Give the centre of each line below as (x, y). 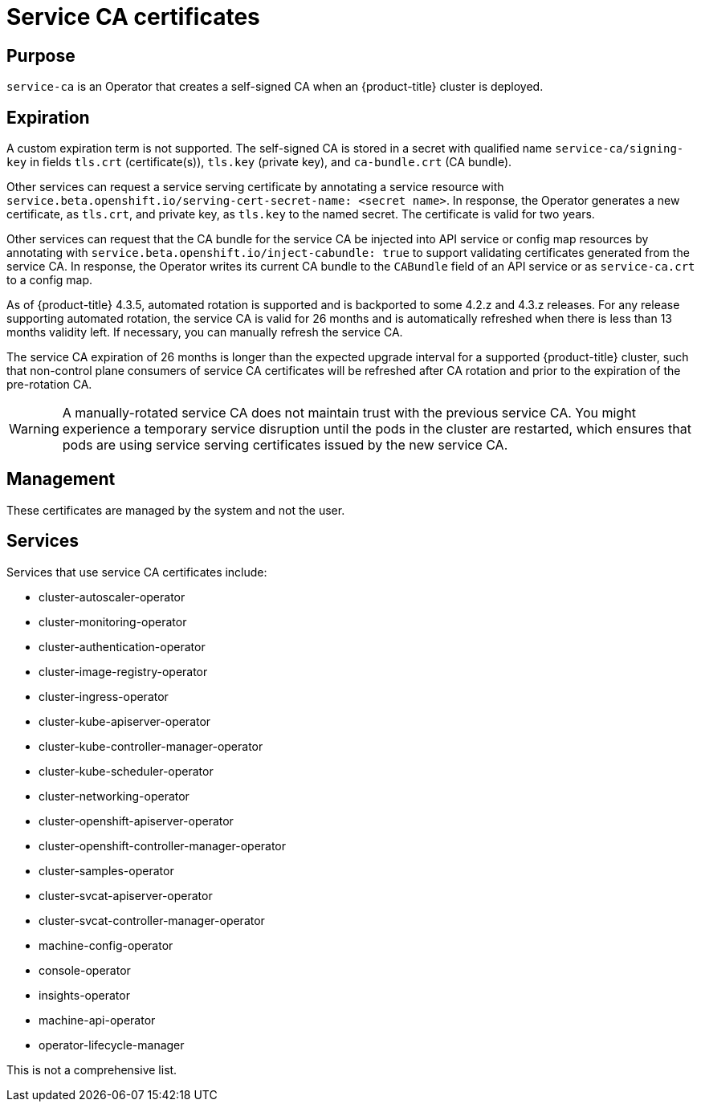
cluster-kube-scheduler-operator (126, 771)
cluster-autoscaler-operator (112, 597)
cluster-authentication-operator (122, 646)
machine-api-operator (97, 1020)
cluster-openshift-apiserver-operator (136, 821)
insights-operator (84, 995)
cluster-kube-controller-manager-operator (151, 746)
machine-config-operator (106, 945)
